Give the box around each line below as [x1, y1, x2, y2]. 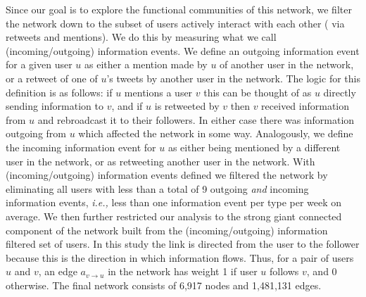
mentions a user [124, 84, 193, 99]
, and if [111, 99, 143, 113]
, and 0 [306, 264, 337, 279]
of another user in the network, [220, 57, 354, 72]
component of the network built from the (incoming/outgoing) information [6, 222, 328, 237]
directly [323, 84, 356, 99]
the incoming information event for [6, 139, 156, 154]
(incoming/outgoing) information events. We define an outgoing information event [6, 43, 360, 58]
